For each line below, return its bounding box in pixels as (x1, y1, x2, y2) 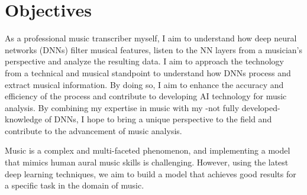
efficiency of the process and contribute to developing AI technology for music (5, 90, 287, 102)
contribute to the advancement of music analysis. (5, 124, 182, 136)
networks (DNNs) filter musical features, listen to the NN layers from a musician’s (5, 43, 303, 56)
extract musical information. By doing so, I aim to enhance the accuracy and (5, 78, 284, 90)
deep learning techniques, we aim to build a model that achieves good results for (5, 167, 296, 180)
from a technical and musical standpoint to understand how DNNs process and (5, 66, 291, 79)
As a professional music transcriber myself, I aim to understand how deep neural (5, 32, 297, 44)
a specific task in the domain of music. (5, 179, 144, 191)
